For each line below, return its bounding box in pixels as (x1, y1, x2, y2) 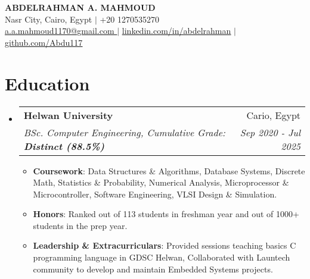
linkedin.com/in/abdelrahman (122, 24, 231, 37)
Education (5, 71, 90, 95)
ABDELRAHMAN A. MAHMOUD (5, 1, 156, 13)
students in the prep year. (33, 219, 128, 231)
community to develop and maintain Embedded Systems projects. (33, 262, 273, 275)
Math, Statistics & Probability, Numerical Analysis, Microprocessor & (33, 176, 289, 189)
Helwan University (23, 108, 113, 122)
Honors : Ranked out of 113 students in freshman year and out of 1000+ (33, 208, 299, 220)
